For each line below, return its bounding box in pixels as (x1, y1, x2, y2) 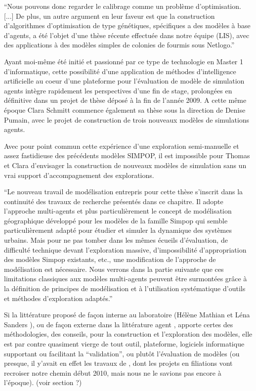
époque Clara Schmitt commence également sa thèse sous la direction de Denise (4, 104, 246, 115)
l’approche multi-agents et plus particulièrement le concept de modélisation (4, 206, 232, 216)
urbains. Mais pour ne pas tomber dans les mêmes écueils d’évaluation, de (4, 235, 228, 245)
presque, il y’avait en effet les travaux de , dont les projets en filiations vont (4, 358, 233, 368)
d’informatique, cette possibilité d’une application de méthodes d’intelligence (4, 66, 236, 76)
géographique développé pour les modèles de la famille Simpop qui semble (4, 215, 228, 225)
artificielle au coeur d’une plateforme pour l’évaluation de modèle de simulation (4, 76, 245, 86)
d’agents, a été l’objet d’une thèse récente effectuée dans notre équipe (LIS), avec (4, 30, 250, 40)
